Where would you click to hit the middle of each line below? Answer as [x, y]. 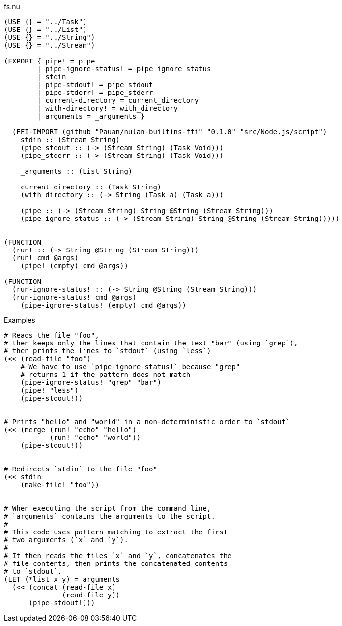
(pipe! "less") [49, 390]
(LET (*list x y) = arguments [62, 579]
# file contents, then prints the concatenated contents [116, 563]
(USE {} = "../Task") [45, 22]
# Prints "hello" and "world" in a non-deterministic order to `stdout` [147, 422]
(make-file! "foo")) [60, 485]
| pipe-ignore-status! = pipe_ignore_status [124, 69]
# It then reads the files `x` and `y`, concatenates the [118, 556]
